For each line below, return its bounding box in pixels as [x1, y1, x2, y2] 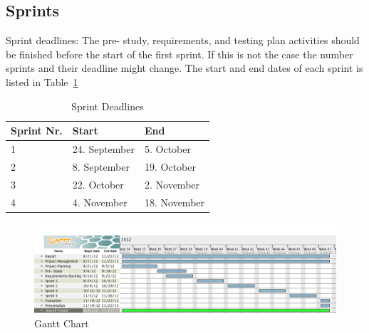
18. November [144, 194, 205, 209]
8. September [72, 159, 130, 174]
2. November [144, 176, 200, 191]
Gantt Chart [34, 315, 89, 330]
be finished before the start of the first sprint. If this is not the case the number [6, 46, 353, 61]
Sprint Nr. [11, 123, 63, 138]
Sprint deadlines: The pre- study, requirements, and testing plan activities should [6, 33, 360, 48]
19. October [144, 159, 196, 174]
